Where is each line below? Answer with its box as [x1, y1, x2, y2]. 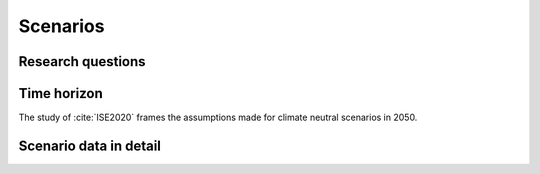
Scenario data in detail [18, 137, 162, 154]
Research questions [18, 53, 146, 70]
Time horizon [18, 85, 104, 102]
